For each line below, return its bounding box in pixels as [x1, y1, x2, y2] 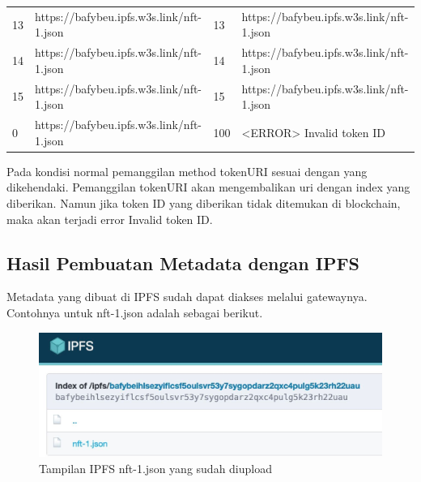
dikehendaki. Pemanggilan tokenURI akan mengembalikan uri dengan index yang [6, 179, 410, 196]
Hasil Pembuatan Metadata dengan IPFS [6, 250, 360, 275]
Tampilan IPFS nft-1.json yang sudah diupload [39, 459, 273, 476]
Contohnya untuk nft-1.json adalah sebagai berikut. [6, 303, 263, 321]
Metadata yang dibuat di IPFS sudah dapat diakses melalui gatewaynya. [6, 288, 368, 305]
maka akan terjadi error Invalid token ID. [6, 210, 213, 227]
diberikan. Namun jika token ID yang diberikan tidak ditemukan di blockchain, [6, 194, 401, 211]
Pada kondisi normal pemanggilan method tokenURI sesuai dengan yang [6, 162, 368, 179]
